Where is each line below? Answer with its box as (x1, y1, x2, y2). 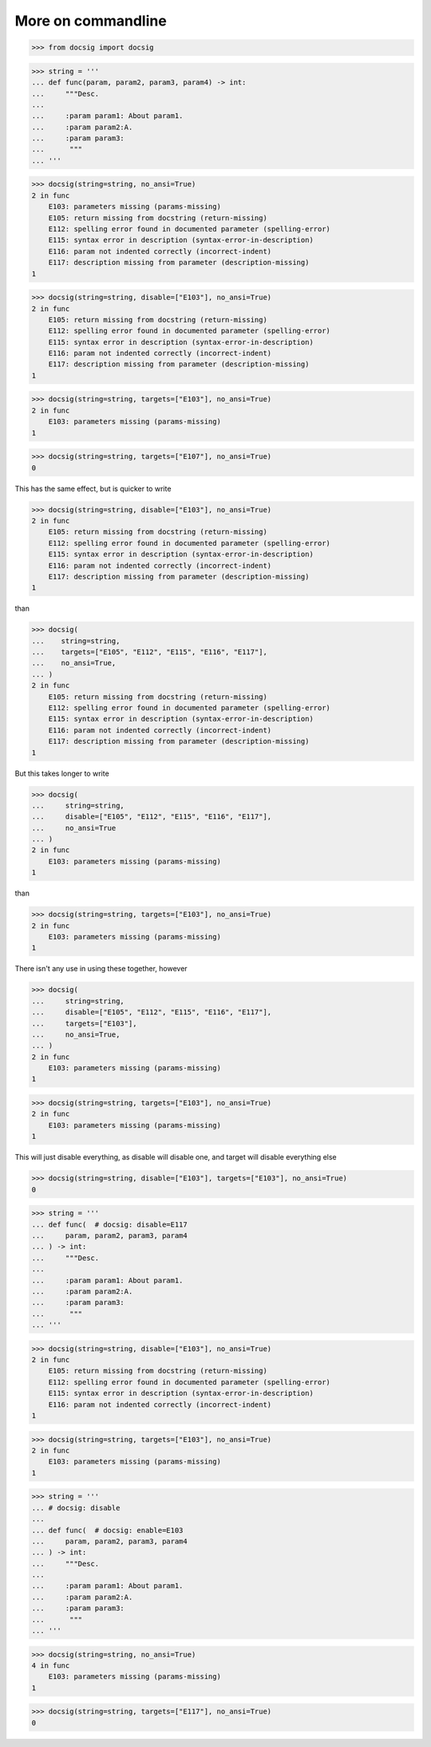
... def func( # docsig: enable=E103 (31, 1525, 184, 1535)
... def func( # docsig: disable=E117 (31, 1219, 188, 1229)
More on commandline (14, 12, 167, 30)
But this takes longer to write (14, 769, 109, 778)
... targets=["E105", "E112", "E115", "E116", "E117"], (31, 647, 267, 657)
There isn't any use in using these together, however (14, 964, 188, 974)
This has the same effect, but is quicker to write (14, 484, 172, 493)
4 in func (31, 1661, 70, 1670)
